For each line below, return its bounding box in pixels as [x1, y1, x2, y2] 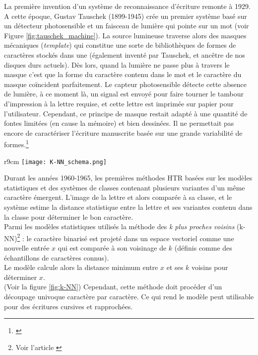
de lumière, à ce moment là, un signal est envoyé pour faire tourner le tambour [4, 89, 244, 99]
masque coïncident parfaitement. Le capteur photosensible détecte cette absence [4, 79, 247, 89]
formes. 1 [4, 138, 29, 149]
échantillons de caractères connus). [4, 252, 109, 263]
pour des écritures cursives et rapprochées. [4, 301, 133, 311]
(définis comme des [174, 243, 232, 253]
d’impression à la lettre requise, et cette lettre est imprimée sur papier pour [4, 98, 234, 108]
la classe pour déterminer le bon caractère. [4, 211, 133, 222]
